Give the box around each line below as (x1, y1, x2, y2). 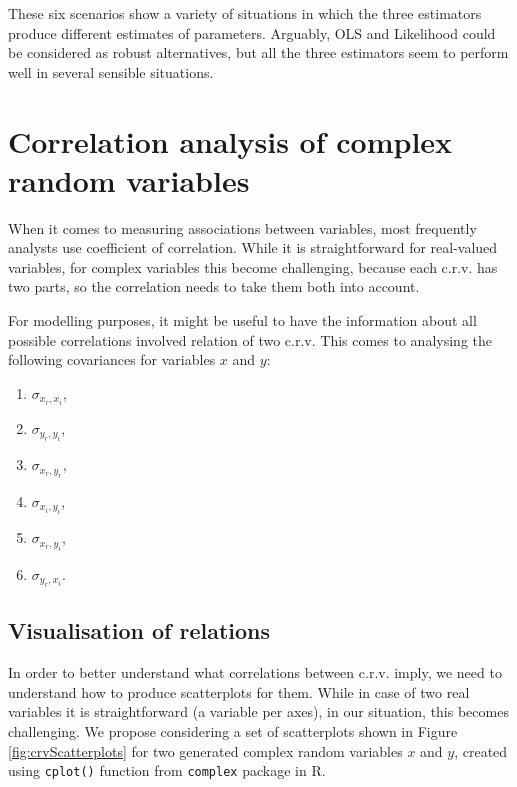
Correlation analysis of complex (8, 120, 453, 161)
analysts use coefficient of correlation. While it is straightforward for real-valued (8, 237, 498, 258)
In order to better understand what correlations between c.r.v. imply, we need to (8, 662, 502, 683)
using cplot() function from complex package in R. (8, 760, 326, 781)
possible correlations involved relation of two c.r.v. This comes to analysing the (8, 329, 492, 350)
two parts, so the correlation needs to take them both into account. (8, 276, 420, 297)
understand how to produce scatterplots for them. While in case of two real (8, 681, 470, 702)
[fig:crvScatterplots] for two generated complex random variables (8, 740, 403, 761)
